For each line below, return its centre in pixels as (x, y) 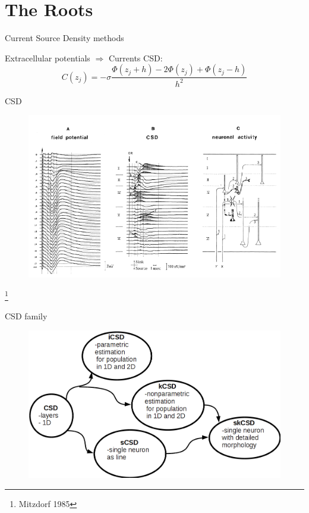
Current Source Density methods (64, 38)
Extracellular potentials (48, 57)
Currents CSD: (135, 57)
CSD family (26, 316)
